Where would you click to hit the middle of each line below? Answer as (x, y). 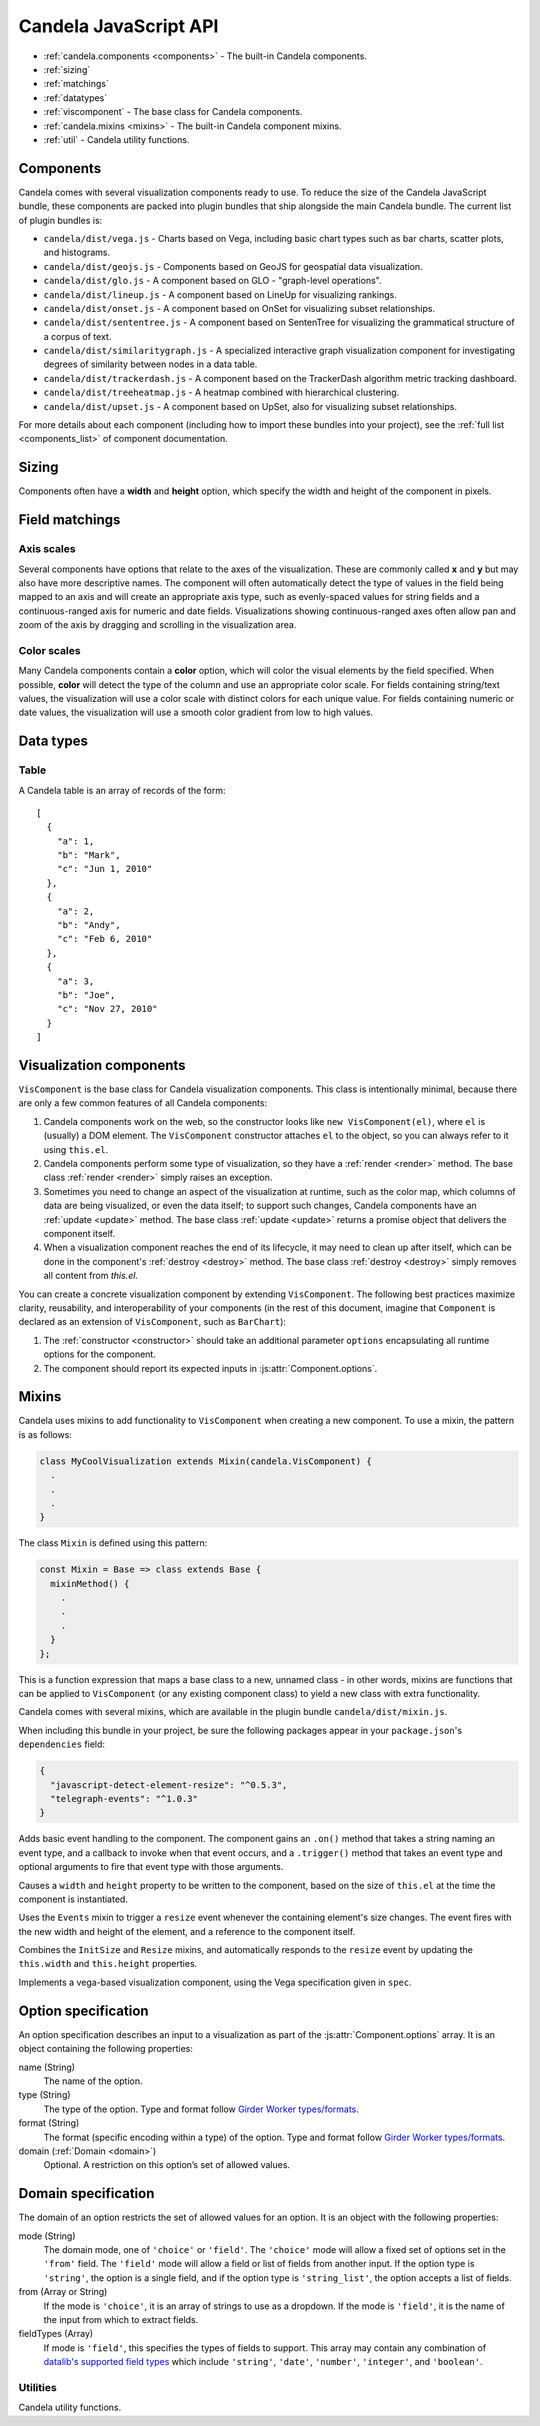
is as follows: (45, 1434)
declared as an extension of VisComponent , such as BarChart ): (152, 1322)
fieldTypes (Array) (56, 2334)
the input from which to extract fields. (121, 2319)
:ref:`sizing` (67, 69)
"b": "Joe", (86, 995)
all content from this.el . (91, 1276)
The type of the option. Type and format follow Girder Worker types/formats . (201, 2109)
